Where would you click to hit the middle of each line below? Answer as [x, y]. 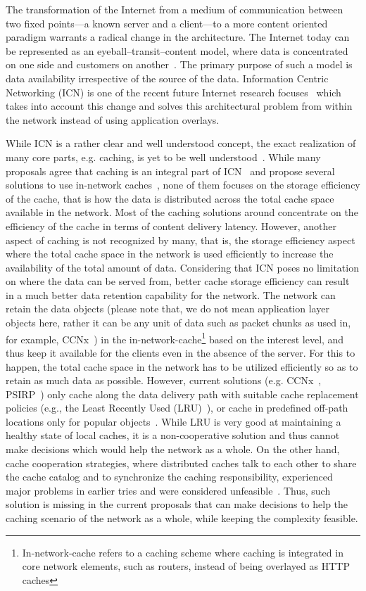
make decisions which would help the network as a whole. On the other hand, [173, 449]
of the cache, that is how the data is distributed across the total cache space [170, 198]
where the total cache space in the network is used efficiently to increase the [170, 254]
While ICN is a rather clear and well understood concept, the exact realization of [181, 143]
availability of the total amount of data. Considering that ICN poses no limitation [182, 267]
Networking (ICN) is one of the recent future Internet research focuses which [173, 92]
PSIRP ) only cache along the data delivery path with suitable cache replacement [182, 394]
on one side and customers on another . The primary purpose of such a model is [179, 64]
